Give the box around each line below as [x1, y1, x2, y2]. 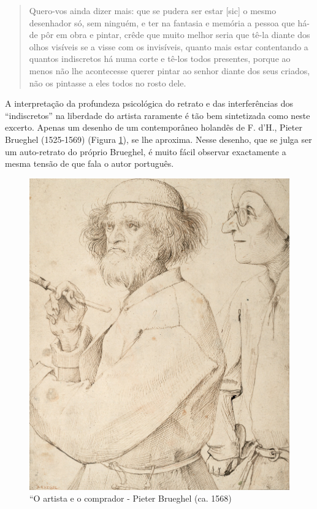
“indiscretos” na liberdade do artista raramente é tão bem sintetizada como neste [5, 109, 310, 121]
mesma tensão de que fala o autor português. [5, 157, 174, 170]
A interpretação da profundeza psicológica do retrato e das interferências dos [5, 97, 293, 110]
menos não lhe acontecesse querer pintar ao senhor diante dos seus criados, [29, 64, 310, 77]
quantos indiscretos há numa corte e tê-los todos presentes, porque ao [29, 52, 291, 65]
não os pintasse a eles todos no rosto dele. [29, 76, 186, 89]
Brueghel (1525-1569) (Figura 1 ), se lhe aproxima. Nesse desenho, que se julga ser [5, 132, 312, 145]
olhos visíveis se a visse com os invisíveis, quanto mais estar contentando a [29, 40, 308, 53]
